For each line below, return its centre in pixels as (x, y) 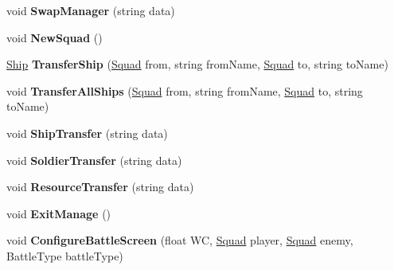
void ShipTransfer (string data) (87, 133)
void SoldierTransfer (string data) (94, 160)
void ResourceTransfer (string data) (100, 187)
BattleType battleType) (65, 255)
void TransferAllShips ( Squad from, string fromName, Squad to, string (185, 90)
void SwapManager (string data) (91, 10)
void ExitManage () (59, 213)
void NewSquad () (55, 37)
